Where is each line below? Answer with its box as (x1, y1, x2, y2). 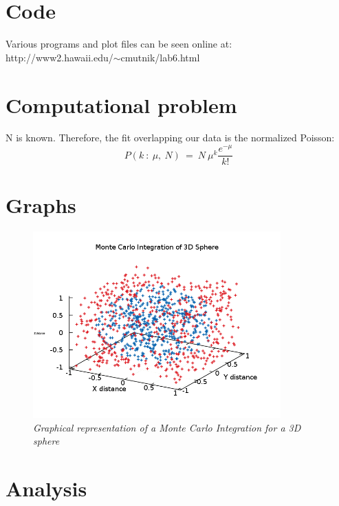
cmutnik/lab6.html (120, 50, 200, 64)
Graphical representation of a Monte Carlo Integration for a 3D (33, 420, 301, 434)
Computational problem (6, 90, 237, 119)
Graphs (6, 191, 76, 219)
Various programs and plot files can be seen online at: (6, 37, 232, 51)
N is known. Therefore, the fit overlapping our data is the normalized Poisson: (6, 130, 335, 145)
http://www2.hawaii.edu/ (6, 50, 113, 64)
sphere (33, 434, 60, 448)
